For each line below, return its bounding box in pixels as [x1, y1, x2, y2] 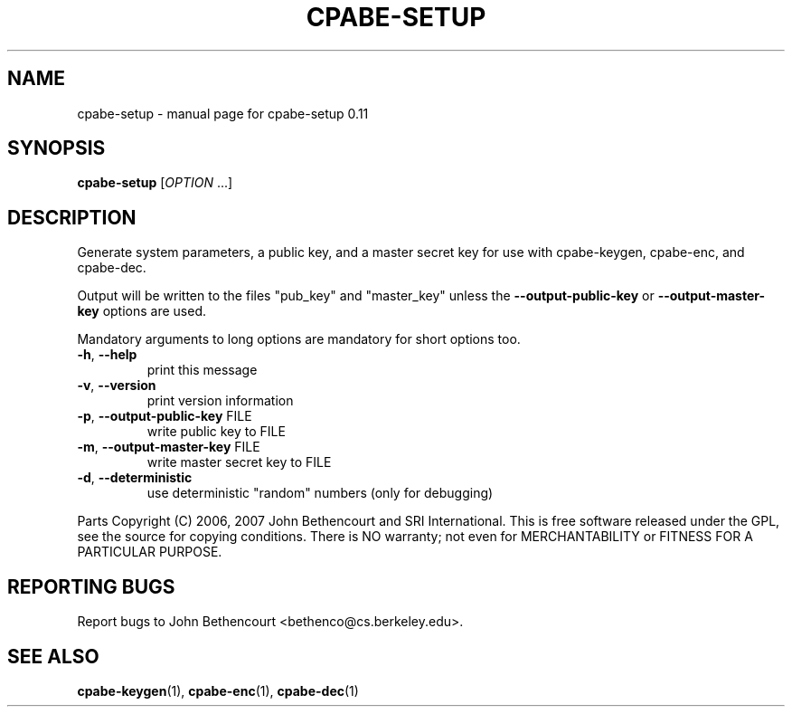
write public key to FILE [146, 424, 286, 440]
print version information [146, 393, 294, 409]
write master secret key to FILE [146, 454, 332, 471]
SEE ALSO [7, 644, 99, 668]
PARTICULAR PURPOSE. [77, 544, 222, 560]
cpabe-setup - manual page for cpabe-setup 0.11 [77, 105, 369, 121]
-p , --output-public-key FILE [77, 408, 252, 424]
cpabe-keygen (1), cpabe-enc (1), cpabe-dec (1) [77, 682, 359, 699]
